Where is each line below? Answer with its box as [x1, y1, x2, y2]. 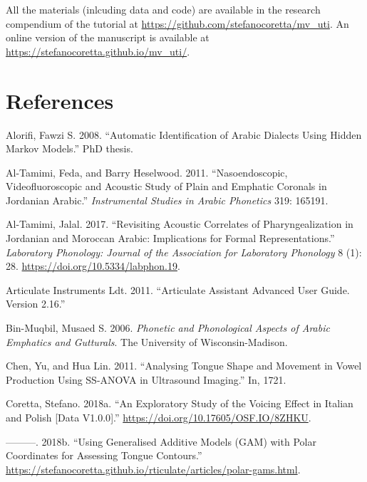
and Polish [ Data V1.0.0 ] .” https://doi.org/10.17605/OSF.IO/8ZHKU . [6, 410, 311, 424]
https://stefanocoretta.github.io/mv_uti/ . [6, 43, 190, 58]
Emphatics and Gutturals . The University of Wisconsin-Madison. [6, 334, 288, 349]
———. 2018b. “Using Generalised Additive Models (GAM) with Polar [6, 434, 316, 449]
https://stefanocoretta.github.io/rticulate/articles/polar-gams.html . [6, 461, 301, 476]
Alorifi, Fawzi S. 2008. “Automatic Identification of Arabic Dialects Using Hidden [6, 127, 362, 142]
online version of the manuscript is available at [6, 30, 210, 45]
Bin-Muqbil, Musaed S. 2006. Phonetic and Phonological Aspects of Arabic [6, 320, 330, 335]
